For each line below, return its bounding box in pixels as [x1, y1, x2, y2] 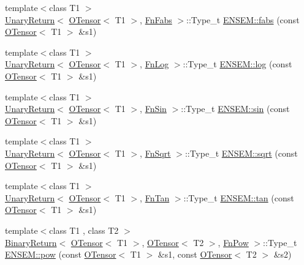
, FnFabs [140, 13, 172, 26]
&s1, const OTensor [158, 248, 232, 261]
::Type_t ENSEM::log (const [183, 58, 292, 70]
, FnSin [140, 102, 167, 115]
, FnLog [140, 58, 169, 70]
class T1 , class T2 [49, 223, 119, 236]
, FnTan [140, 191, 170, 204]
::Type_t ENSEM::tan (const [183, 191, 294, 204]
